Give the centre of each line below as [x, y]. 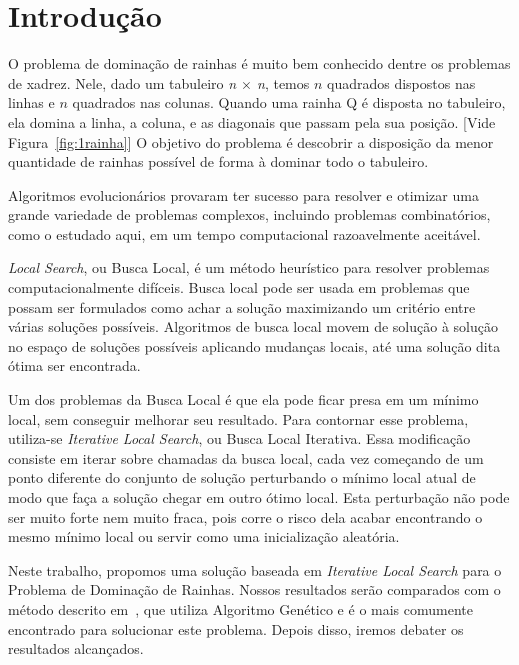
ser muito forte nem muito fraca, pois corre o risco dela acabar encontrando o [245, 516]
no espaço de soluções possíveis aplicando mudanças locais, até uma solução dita [254, 345]
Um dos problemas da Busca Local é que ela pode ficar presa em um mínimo [243, 399]
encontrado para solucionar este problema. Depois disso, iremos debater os [236, 628]
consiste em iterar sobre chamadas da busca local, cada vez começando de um [246, 457]
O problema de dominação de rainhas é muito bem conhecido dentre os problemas [259, 63]
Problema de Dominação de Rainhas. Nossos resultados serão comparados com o [254, 589]
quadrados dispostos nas [401, 82]
